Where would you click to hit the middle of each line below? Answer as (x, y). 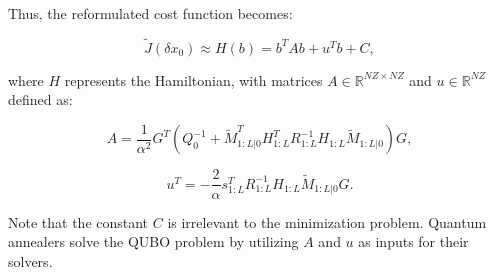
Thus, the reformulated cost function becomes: (150, 13)
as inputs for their (413, 241)
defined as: (40, 99)
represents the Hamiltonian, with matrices (193, 79)
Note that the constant (78, 221)
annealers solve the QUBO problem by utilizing (153, 241)
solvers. (30, 260)
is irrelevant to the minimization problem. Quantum (327, 221)
